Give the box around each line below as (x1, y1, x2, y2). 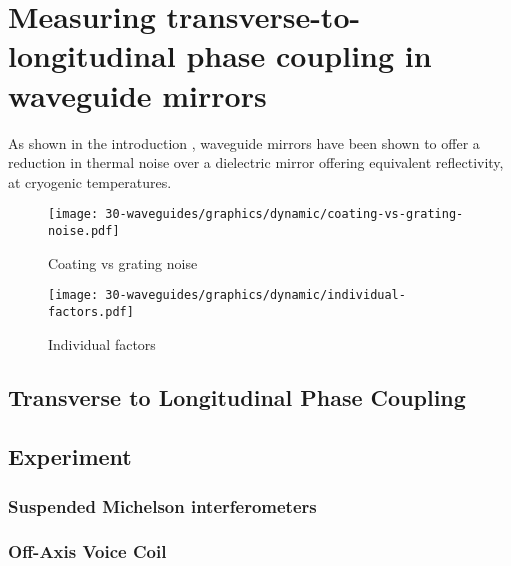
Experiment (8, 441, 132, 472)
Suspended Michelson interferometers (8, 493, 317, 518)
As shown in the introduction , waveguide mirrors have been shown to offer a (8, 132, 480, 153)
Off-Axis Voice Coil (8, 539, 167, 564)
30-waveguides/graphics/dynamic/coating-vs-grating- (105, 207, 464, 222)
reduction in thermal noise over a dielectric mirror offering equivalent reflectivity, (8, 152, 504, 173)
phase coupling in (186, 35, 432, 76)
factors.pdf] (48, 304, 134, 319)
